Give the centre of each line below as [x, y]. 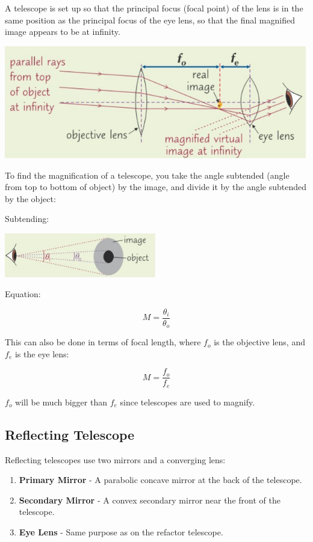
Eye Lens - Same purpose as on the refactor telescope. [121, 532]
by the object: [30, 198]
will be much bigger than [61, 402]
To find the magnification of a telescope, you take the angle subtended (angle [147, 175]
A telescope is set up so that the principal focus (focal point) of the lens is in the [154, 8]
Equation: [23, 294]
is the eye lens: [42, 353]
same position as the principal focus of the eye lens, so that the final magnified [150, 20]
